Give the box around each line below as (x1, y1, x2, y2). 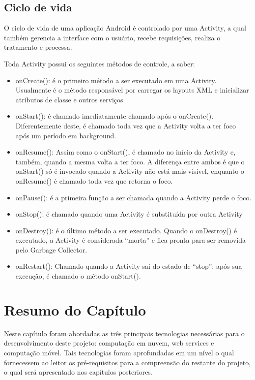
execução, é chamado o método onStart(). (15, 271, 141, 281)
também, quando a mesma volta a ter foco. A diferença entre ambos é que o (15, 156, 245, 166)
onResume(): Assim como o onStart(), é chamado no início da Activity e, (15, 147, 236, 157)
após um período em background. (15, 130, 116, 140)
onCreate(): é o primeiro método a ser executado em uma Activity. (15, 75, 217, 85)
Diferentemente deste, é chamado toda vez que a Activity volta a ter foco (15, 120, 236, 130)
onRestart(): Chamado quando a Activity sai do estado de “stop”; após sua (15, 261, 242, 271)
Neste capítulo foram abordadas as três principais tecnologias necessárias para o (4, 328, 245, 338)
